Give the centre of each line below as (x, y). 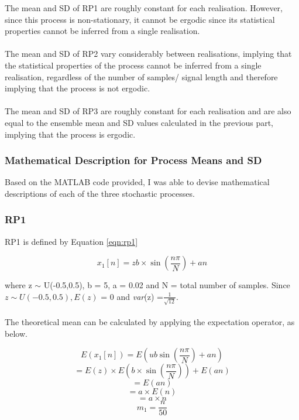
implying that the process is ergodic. (70, 134)
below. (16, 333)
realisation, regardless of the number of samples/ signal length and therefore (141, 76)
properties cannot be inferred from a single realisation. (102, 31)
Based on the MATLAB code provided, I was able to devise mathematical (137, 182)
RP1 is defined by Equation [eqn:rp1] (71, 241)
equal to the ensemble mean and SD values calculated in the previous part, (139, 122)
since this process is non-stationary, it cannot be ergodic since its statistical (140, 19)
